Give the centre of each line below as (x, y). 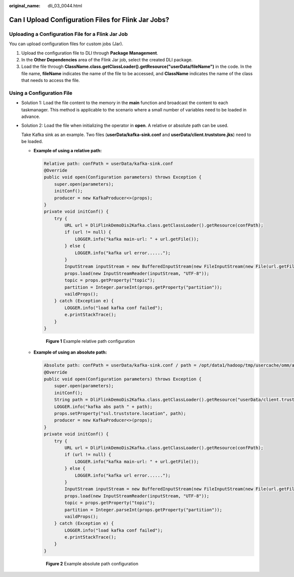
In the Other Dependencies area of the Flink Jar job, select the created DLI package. (107, 59)
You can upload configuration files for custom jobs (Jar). (66, 44)
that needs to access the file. (51, 81)
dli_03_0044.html (65, 6)
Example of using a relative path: (68, 150)
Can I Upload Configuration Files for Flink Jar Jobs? (89, 20)
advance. (31, 117)
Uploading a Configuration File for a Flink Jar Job (69, 34)
